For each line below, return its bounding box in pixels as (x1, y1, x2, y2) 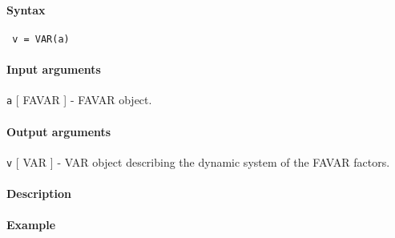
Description (6, 184, 72, 201)
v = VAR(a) (12, 33, 70, 45)
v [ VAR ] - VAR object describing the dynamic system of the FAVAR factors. (6, 153, 390, 170)
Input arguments (6, 61, 101, 78)
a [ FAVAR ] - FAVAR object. (6, 91, 152, 108)
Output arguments (6, 123, 111, 139)
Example (6, 216, 56, 233)
